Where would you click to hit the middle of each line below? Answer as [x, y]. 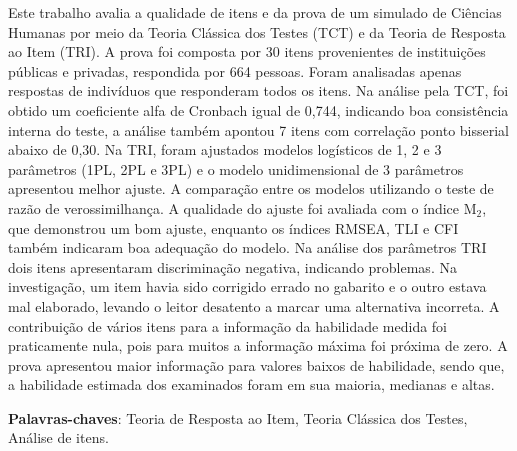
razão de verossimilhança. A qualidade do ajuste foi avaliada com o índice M [242, 207]
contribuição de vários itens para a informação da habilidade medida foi [228, 325]
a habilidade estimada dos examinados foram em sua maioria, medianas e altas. [251, 384]
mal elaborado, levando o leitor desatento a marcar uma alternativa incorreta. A [254, 305]
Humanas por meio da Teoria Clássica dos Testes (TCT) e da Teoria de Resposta [257, 31]
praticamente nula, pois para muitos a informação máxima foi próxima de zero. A [258, 345]
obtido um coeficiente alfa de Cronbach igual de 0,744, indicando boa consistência [258, 109]
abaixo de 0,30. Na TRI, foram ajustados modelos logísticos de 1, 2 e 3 [225, 149]
